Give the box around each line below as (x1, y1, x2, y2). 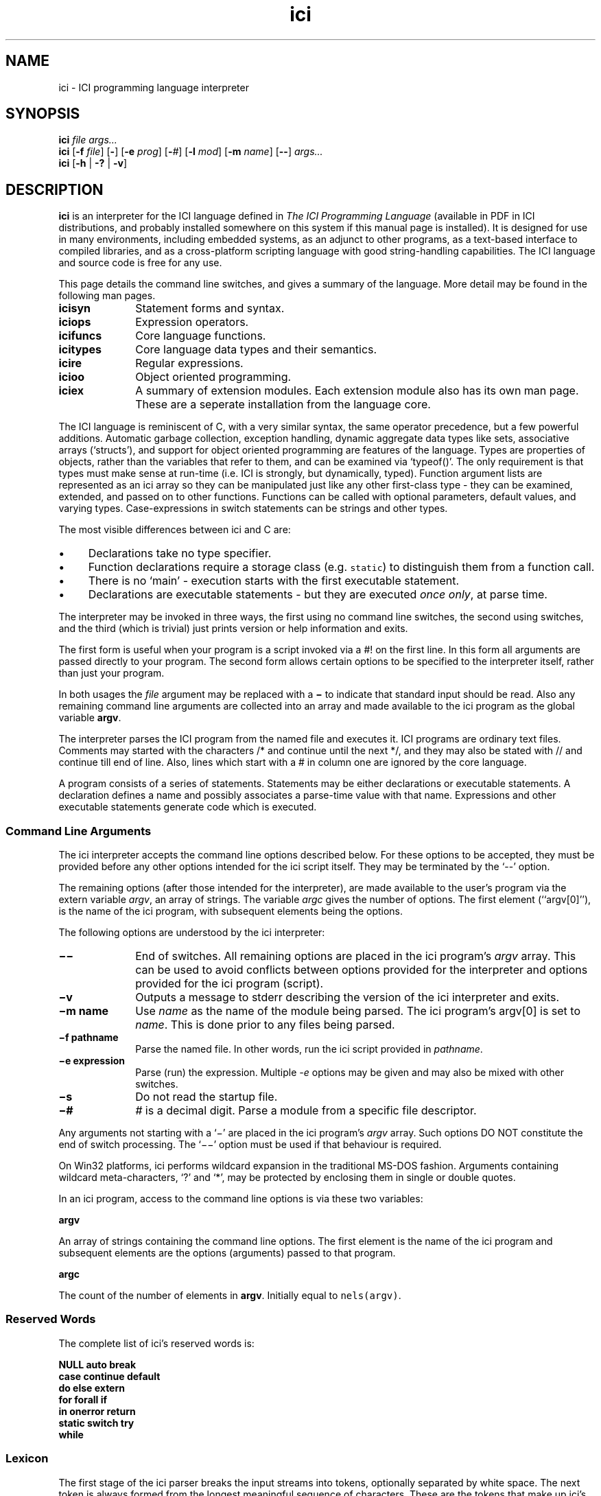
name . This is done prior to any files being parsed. (135, 1018, 395, 1032)
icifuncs (58, 329, 102, 343)
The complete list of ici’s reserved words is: (58, 1337, 255, 1349)
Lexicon (5, 1451, 49, 1466)
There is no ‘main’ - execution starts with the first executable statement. (88, 574, 460, 588)
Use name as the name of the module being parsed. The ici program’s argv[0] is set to (135, 1004, 581, 1018)
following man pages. (58, 290, 156, 302)
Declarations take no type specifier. (88, 546, 272, 561)
